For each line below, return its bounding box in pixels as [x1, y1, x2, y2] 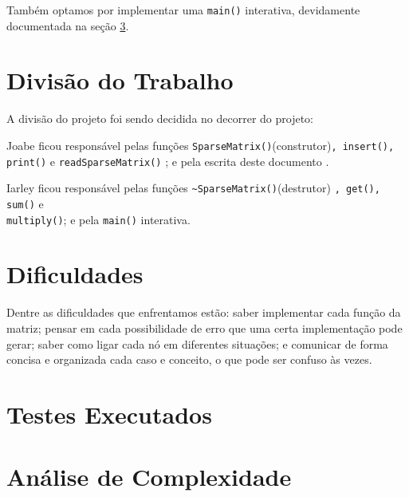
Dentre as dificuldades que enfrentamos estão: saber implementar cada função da [6, 304, 401, 321]
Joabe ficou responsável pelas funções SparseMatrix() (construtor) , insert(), [6, 136, 395, 153]
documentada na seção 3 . [6, 17, 129, 34]
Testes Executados [6, 397, 212, 430]
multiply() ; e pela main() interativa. [6, 211, 191, 227]
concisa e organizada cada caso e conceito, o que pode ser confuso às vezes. [6, 351, 372, 368]
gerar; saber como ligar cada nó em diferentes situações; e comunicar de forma [6, 335, 388, 352]
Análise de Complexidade [6, 460, 292, 493]
